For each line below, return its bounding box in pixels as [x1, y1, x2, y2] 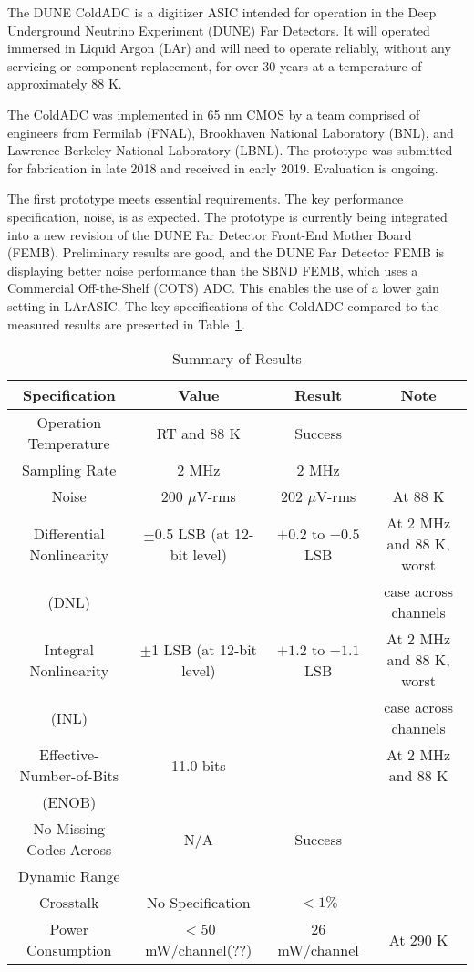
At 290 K [388, 928, 448, 950]
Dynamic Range [17, 865, 120, 887]
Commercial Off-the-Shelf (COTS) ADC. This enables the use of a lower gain [7, 278, 439, 298]
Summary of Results [172, 348, 302, 370]
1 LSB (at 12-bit [151, 638, 257, 660]
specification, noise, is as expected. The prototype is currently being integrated [7, 206, 448, 225]
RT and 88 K [156, 422, 241, 444]
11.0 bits [170, 754, 226, 776]
